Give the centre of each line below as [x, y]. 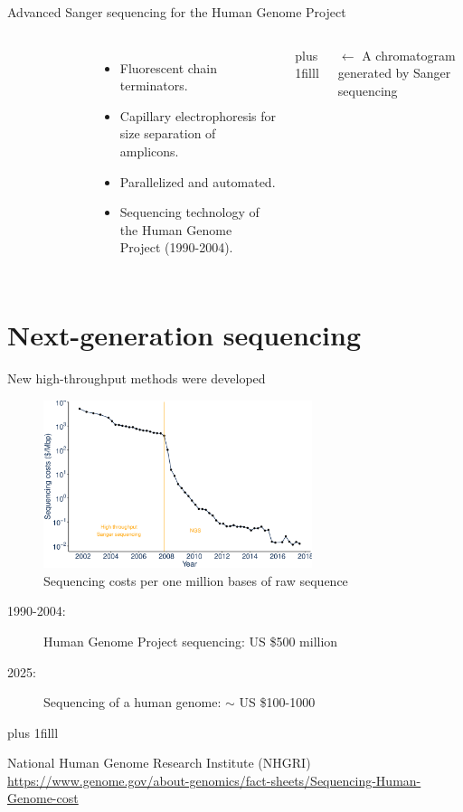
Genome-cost [43, 798]
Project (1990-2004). [176, 247]
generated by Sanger [394, 73]
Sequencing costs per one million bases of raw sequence [196, 580]
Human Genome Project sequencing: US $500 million [191, 641]
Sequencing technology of [189, 212]
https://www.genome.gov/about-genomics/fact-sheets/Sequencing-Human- [214, 780]
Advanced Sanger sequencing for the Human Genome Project [177, 12]
